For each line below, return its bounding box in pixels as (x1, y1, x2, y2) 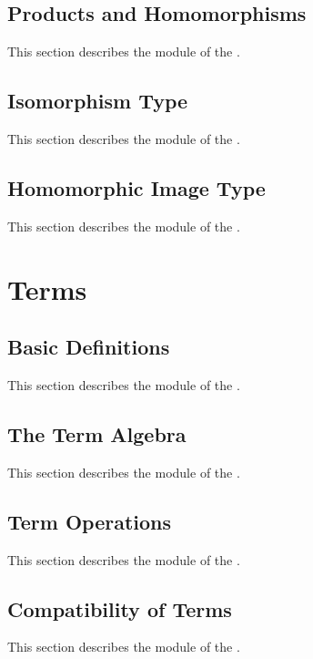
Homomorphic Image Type (7, 173, 266, 201)
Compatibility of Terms (7, 594, 232, 623)
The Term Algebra (7, 419, 187, 448)
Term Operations (7, 507, 172, 535)
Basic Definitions (7, 333, 170, 361)
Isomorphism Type (7, 87, 188, 115)
